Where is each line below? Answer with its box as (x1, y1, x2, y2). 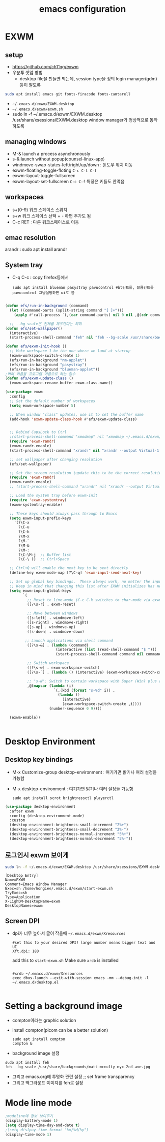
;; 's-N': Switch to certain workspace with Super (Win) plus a (27, 679, 162, 683)
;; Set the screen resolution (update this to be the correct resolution (9, 470, 164, 475)
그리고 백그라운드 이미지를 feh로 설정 (12, 1080, 83, 1086)
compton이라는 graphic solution (12, 1018, 76, 1023)
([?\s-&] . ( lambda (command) (27, 643, 89, 648)
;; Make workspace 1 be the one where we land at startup (9, 348, 131, 354)
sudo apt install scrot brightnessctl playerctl (12, 796, 114, 801)
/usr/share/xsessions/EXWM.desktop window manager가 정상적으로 (12, 117, 149, 123)
